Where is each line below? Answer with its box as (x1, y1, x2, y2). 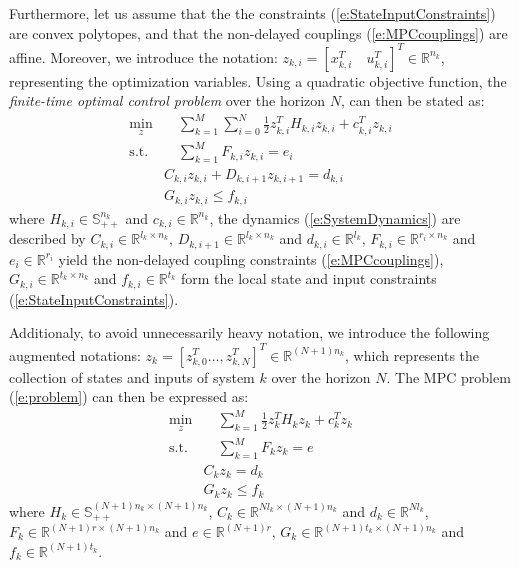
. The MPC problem (386, 366, 511, 387)
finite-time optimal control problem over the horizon (9, 90, 326, 111)
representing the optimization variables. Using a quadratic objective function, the (9, 70, 507, 91)
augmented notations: (9, 344, 141, 365)
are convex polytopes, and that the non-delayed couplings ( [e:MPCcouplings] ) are (9, 22, 508, 43)
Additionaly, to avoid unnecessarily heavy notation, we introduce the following (9, 322, 490, 343)
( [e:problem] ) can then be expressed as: (9, 386, 249, 407)
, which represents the (345, 344, 480, 365)
